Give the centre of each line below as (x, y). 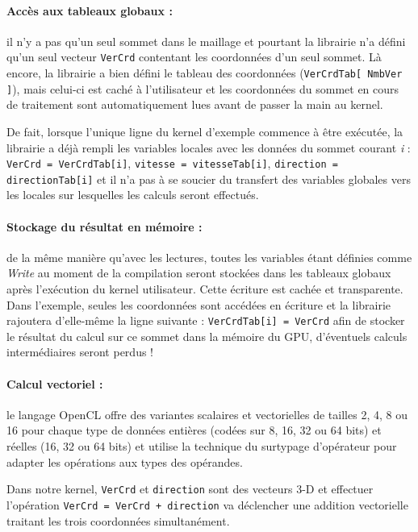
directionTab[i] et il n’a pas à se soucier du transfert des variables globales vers (209, 179)
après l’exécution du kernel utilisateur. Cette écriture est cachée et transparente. (205, 289)
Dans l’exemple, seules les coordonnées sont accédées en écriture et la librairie (199, 304)
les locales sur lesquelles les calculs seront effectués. (133, 195)
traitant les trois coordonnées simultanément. (118, 520)
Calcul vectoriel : (55, 383)
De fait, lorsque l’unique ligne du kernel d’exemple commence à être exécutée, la (205, 131)
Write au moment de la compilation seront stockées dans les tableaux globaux (199, 273)
